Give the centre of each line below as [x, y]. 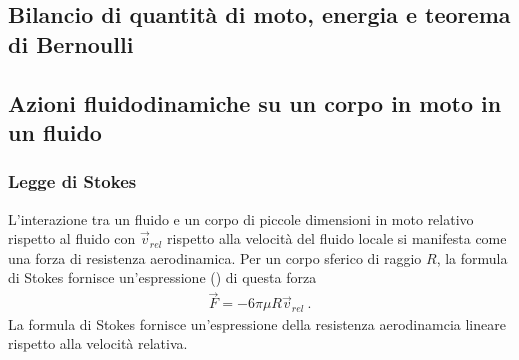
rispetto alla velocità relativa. [98, 343]
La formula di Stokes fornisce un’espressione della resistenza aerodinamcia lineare [257, 323]
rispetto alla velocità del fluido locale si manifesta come [337, 238]
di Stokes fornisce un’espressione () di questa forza [162, 277]
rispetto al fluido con [72, 238]
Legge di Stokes [72, 181]
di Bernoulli [71, 43]
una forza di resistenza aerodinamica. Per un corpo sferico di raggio [215, 257]
